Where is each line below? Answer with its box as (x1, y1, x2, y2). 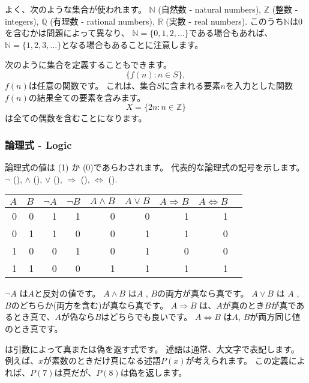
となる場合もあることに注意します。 (61, 38, 203, 50)
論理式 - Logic (5, 137, 72, 152)
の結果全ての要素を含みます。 (28, 91, 146, 103)
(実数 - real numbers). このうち (166, 14, 284, 27)
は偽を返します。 (120, 366, 187, 378)
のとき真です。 (5, 322, 63, 334)
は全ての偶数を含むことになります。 (5, 112, 147, 124)
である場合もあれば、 (188, 26, 273, 39)
